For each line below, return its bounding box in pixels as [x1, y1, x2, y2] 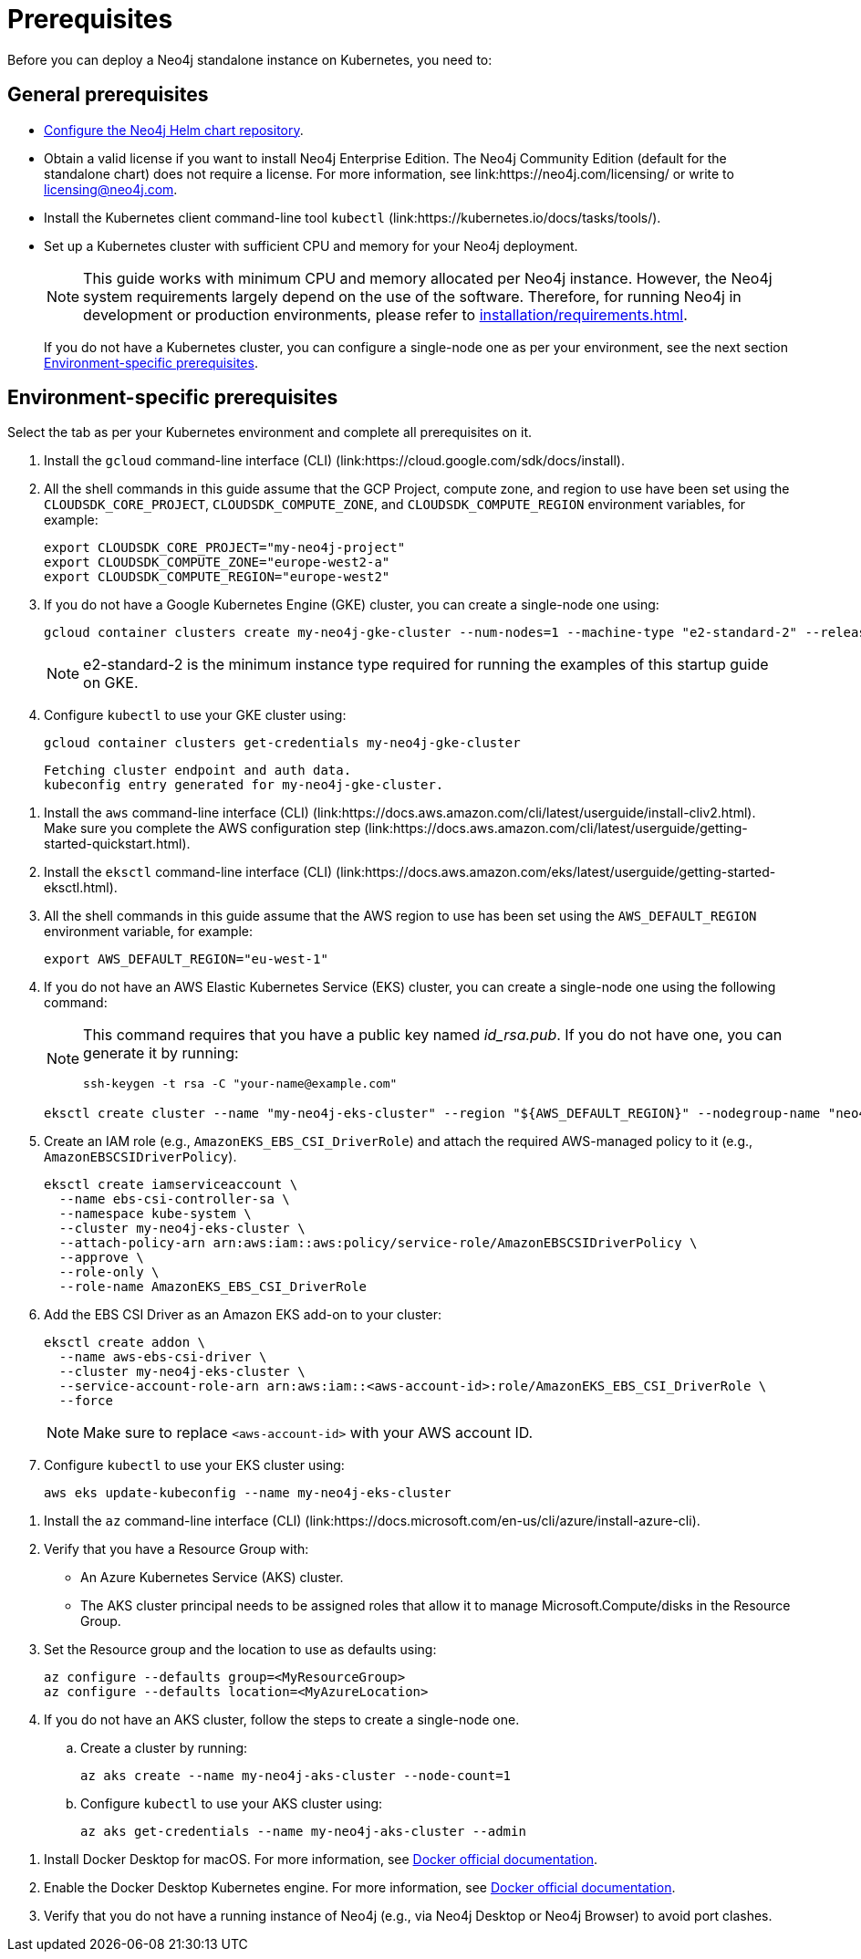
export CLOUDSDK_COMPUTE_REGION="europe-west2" [44, 569, 390, 585]
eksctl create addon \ [44, 1335, 206, 1350]
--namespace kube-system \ [58, 1206, 252, 1222]
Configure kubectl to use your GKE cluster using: [44, 707, 347, 724]
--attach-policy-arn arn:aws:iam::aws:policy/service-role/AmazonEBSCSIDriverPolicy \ [58, 1235, 698, 1251]
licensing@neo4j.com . [44, 181, 178, 197]
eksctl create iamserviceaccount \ [44, 1177, 298, 1193]
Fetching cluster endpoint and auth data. [44, 763, 352, 778]
